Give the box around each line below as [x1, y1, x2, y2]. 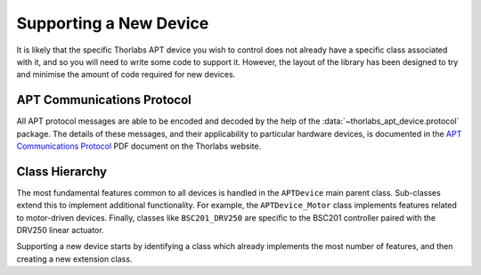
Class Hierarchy [16, 164, 108, 179]
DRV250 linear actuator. [16, 225, 104, 236]
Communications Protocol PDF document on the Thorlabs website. [16, 141, 262, 151]
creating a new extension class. [16, 254, 133, 264]
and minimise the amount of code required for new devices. [16, 69, 236, 80]
